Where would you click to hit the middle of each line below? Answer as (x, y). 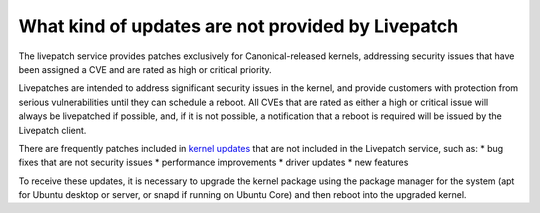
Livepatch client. (52, 130)
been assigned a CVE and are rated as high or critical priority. (145, 69)
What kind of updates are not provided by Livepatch (238, 26)
